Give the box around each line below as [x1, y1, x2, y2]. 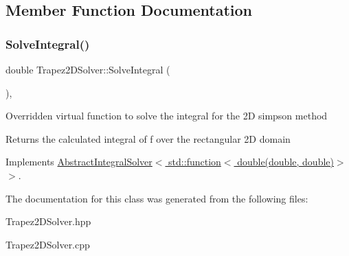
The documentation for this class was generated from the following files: [5, 191, 308, 205]
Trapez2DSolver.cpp [5, 237, 90, 251]
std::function [168, 154, 221, 169]
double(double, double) [237, 154, 334, 169]
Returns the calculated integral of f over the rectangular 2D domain [5, 131, 291, 146]
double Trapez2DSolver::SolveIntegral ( [5, 62, 170, 76]
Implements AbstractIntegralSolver [5, 154, 153, 169]
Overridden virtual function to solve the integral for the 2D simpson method [5, 108, 328, 123]
